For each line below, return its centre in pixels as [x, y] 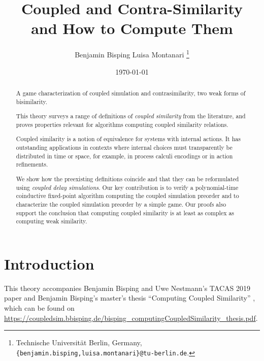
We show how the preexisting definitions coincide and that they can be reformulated [127, 178]
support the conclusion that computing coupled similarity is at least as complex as [125, 212]
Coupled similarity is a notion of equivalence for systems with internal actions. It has [128, 139]
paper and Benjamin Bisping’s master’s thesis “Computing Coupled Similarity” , [130, 298]
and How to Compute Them [132, 28]
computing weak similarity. [52, 221]
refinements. [32, 164]
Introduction [49, 263]
